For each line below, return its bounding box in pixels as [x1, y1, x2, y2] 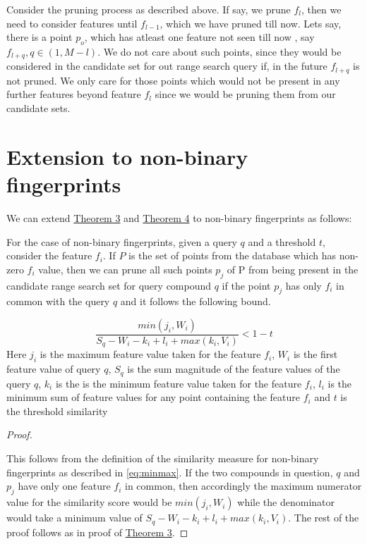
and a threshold [248, 234, 316, 249]
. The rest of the [288, 510, 359, 525]
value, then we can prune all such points [38, 261, 212, 276]
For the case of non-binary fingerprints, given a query [6, 234, 237, 249]
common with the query [6, 294, 110, 309]
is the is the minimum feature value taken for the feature [55, 376, 302, 390]
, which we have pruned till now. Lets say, [160, 16, 342, 30]
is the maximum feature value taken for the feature [40, 347, 261, 361]
